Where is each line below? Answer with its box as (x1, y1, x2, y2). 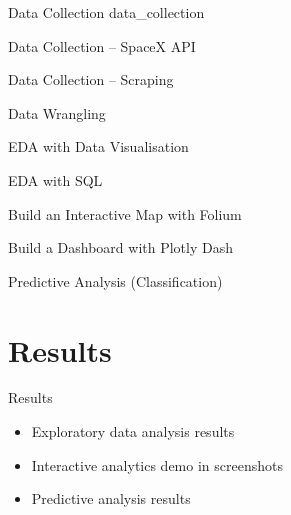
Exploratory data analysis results (31, 421, 235, 442)
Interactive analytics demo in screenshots (31, 454, 283, 475)
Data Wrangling (8, 102, 106, 123)
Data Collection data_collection (8, 2, 205, 22)
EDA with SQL (8, 169, 103, 190)
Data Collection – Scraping (8, 69, 174, 90)
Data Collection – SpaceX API (8, 35, 196, 56)
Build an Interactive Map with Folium (8, 203, 242, 224)
